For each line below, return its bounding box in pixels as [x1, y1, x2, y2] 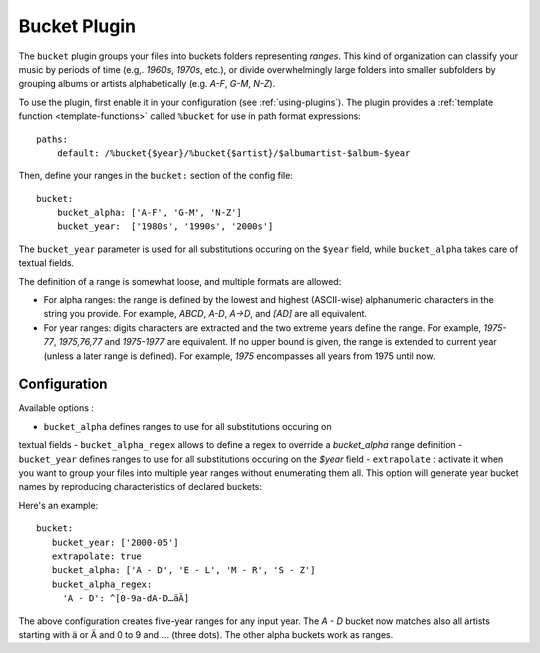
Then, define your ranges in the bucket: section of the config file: [18, 170, 294, 182]
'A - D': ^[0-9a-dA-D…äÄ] [62, 593, 190, 604]
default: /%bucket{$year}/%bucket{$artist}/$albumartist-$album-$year [56, 147, 411, 159]
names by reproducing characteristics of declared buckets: [18, 481, 263, 493]
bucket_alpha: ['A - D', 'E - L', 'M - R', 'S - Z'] [51, 565, 316, 576]
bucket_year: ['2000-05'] [51, 536, 179, 548]
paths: [36, 133, 69, 145]
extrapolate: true [51, 551, 142, 562]
